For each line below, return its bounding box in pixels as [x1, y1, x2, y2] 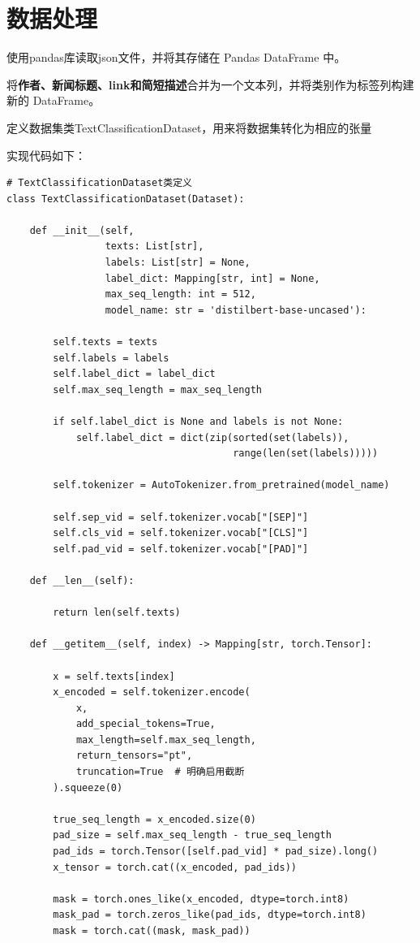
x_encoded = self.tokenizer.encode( [53, 686, 251, 699]
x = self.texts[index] [53, 670, 175, 682]
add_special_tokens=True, [75, 718, 216, 730]
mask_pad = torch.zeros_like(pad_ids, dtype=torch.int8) [53, 909, 366, 921]
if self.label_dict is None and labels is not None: [53, 416, 344, 427]
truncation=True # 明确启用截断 [75, 766, 245, 778]
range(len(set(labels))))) [233, 448, 379, 460]
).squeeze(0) [53, 781, 123, 794]
